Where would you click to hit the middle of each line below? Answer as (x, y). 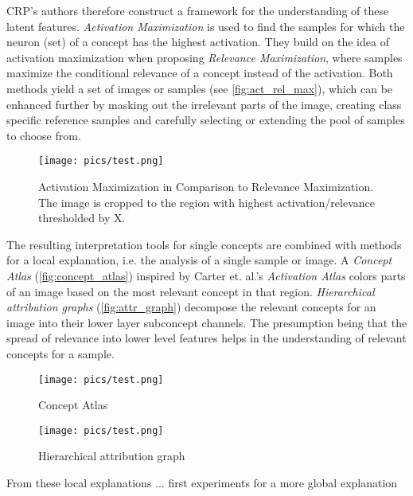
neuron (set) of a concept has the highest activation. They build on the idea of (198, 42)
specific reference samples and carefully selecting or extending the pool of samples (206, 120)
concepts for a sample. (60, 353)
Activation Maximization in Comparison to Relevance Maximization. (206, 186)
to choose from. (44, 135)
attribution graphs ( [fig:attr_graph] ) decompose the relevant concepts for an (191, 307)
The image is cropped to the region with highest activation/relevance (206, 202)
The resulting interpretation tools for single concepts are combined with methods (204, 244)
